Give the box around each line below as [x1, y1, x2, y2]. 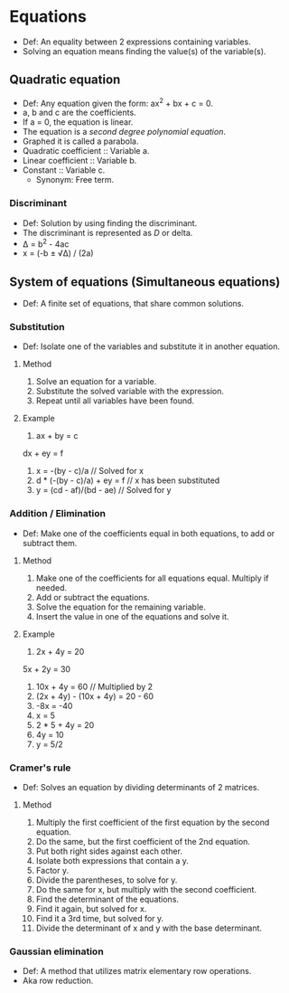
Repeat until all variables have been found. [35, 395, 195, 406]
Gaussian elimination [9, 945, 104, 958]
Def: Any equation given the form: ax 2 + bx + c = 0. [22, 96, 214, 109]
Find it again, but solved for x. [35, 903, 147, 914]
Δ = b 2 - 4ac [22, 237, 70, 250]
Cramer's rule [9, 761, 71, 774]
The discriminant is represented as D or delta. [22, 227, 193, 238]
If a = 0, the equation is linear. [22, 117, 134, 128]
